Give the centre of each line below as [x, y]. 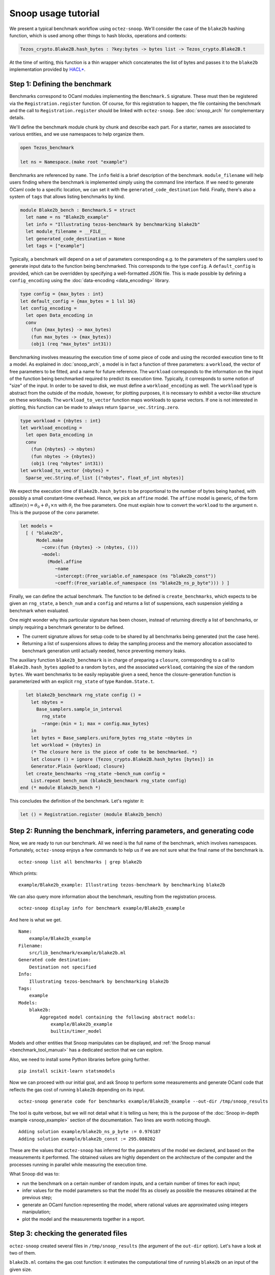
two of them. [23, 1253]
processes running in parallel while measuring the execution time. [78, 1164]
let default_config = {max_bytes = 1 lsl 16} [78, 301]
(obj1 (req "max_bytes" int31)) [71, 344]
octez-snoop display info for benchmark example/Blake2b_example [102, 908]
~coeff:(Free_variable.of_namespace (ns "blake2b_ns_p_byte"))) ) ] [143, 583]
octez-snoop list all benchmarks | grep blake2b [80, 862]
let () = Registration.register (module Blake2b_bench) [91, 814]
